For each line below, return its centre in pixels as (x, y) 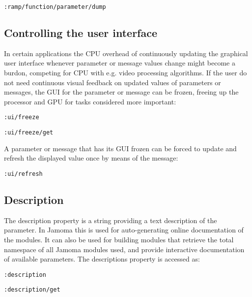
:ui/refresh (23, 174)
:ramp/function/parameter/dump (55, 7)
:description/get (32, 290)
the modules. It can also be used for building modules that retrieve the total (119, 239)
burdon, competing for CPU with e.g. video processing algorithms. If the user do (126, 73)
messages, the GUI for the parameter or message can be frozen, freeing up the (121, 92)
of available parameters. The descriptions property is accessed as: (102, 259)
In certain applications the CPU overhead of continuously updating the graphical (126, 53)
